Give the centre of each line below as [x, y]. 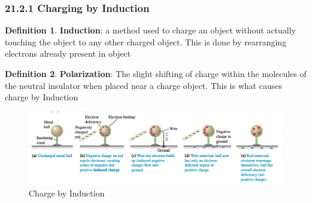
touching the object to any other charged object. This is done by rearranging [146, 41]
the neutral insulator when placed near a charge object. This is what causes [143, 85]
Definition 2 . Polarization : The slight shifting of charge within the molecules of [156, 73]
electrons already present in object [68, 53]
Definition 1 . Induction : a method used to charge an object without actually [151, 30]
